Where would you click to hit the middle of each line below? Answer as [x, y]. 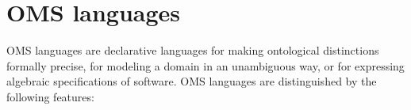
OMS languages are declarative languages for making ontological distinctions [193, 50]
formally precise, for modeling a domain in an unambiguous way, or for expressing [205, 65]
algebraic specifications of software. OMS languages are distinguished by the [192, 81]
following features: [50, 96]
